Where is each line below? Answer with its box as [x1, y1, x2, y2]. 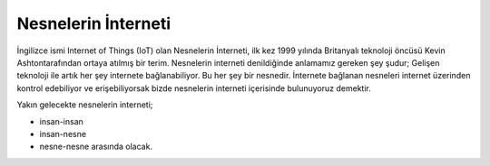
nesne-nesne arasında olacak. [39, 141, 153, 152]
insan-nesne [39, 128, 86, 139]
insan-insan [39, 115, 83, 126]
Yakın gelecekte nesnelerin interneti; [16, 99, 153, 110]
